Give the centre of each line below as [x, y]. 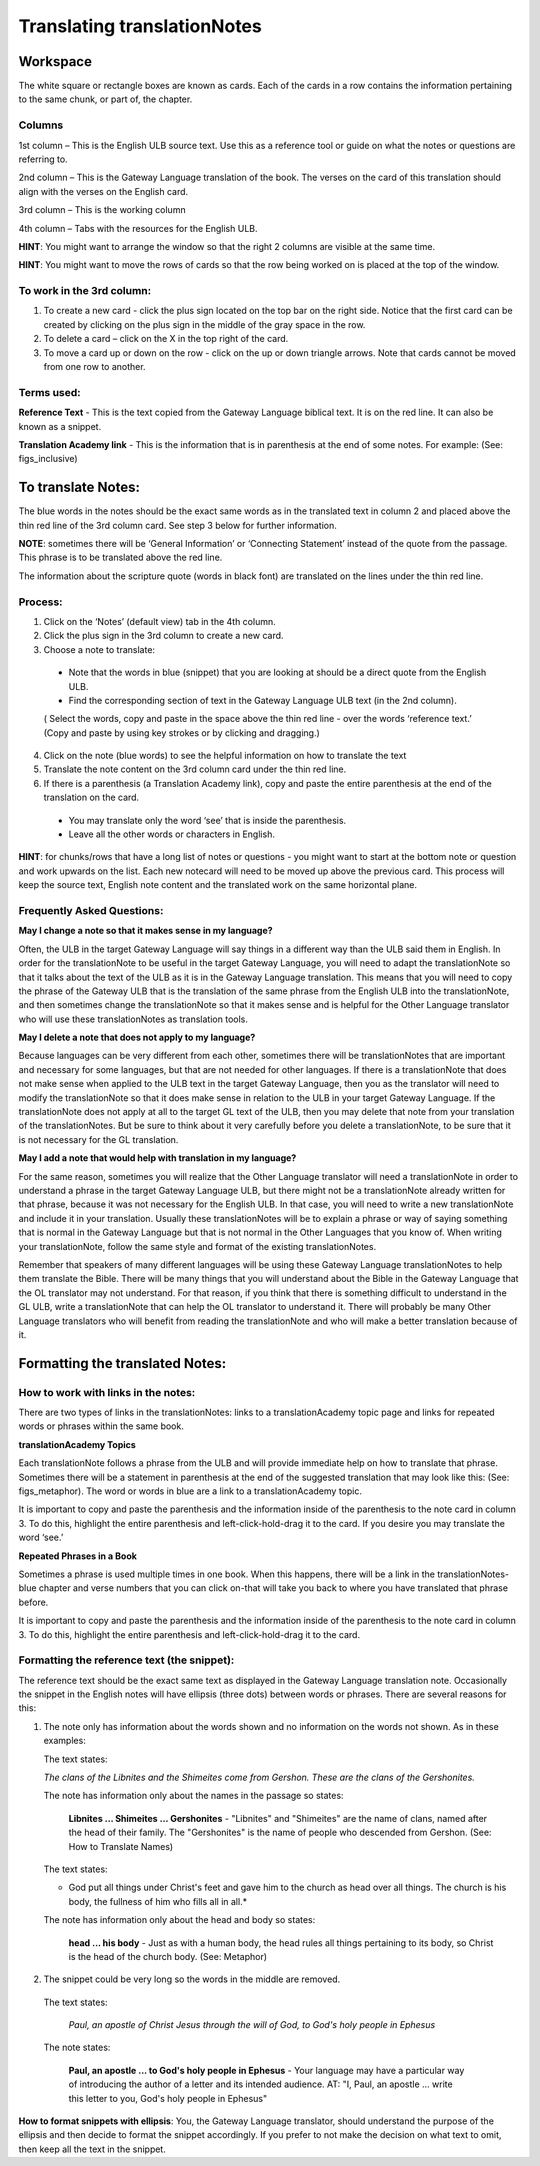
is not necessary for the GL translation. [98, 1139]
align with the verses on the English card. [103, 191]
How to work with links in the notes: [107, 1392]
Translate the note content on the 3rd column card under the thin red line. [195, 769]
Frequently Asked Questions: [91, 910]
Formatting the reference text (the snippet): [126, 1660]
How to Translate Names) [121, 1846]
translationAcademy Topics [77, 1444]
